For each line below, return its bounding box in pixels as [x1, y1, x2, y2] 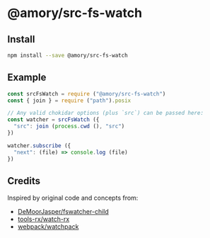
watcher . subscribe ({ [7, 142, 71, 149]
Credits [7, 175, 41, 187]
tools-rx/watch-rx [17, 215, 70, 224]
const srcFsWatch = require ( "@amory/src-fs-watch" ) [7, 90, 166, 97]
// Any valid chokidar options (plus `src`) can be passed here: [7, 110, 204, 117]
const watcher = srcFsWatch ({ [7, 116, 100, 123]
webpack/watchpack [17, 222, 79, 231]
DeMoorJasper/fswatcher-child [17, 208, 110, 216]
